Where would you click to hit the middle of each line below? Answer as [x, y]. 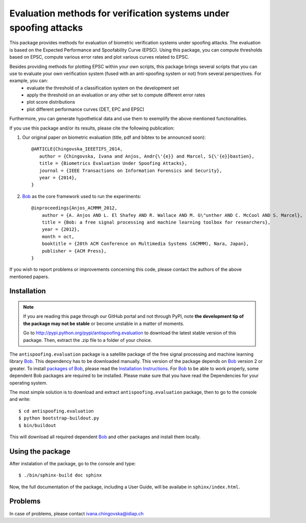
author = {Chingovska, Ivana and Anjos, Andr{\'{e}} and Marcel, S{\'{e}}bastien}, [147, 156]
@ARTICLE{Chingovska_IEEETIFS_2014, [77, 149]
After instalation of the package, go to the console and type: [73, 463]
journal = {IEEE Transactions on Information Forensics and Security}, [131, 170]
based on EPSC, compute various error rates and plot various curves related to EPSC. [99, 57]
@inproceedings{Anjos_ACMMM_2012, [74, 208]
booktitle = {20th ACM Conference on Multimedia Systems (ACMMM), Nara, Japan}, [145, 244]
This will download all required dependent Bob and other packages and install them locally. [105, 437]
